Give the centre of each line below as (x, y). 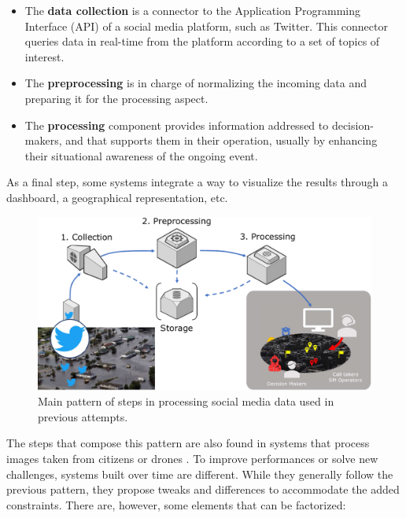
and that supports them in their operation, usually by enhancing (221, 140)
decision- (352, 125)
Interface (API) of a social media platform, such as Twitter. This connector (206, 26)
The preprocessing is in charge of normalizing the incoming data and (196, 83)
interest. (44, 56)
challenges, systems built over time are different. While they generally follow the (200, 474)
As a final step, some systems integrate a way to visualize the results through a (197, 182)
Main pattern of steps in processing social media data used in (186, 401)
